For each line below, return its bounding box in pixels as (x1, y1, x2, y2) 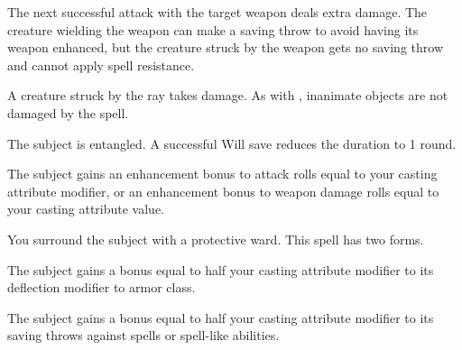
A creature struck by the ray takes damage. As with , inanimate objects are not (7, 86, 448, 105)
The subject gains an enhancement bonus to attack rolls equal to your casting (7, 164, 438, 183)
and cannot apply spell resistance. (7, 55, 195, 74)
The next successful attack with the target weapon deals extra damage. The (7, 3, 428, 21)
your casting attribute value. (7, 199, 165, 218)
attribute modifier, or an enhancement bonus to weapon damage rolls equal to (7, 181, 439, 200)
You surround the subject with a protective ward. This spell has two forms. (7, 229, 424, 248)
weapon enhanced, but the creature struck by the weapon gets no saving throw (7, 38, 443, 57)
